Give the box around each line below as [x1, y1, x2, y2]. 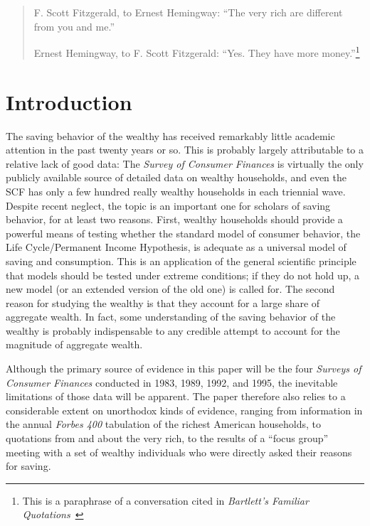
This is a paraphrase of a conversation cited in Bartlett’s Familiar [22, 493, 309, 508]
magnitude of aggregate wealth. [6, 337, 143, 352]
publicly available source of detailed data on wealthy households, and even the [6, 170, 347, 185]
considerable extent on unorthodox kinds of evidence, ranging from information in [6, 402, 363, 417]
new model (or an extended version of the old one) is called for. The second [6, 281, 335, 296]
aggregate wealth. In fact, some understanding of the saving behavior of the [6, 309, 336, 324]
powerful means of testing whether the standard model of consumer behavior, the [6, 225, 361, 240]
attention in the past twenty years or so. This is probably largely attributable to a [6, 142, 364, 157]
